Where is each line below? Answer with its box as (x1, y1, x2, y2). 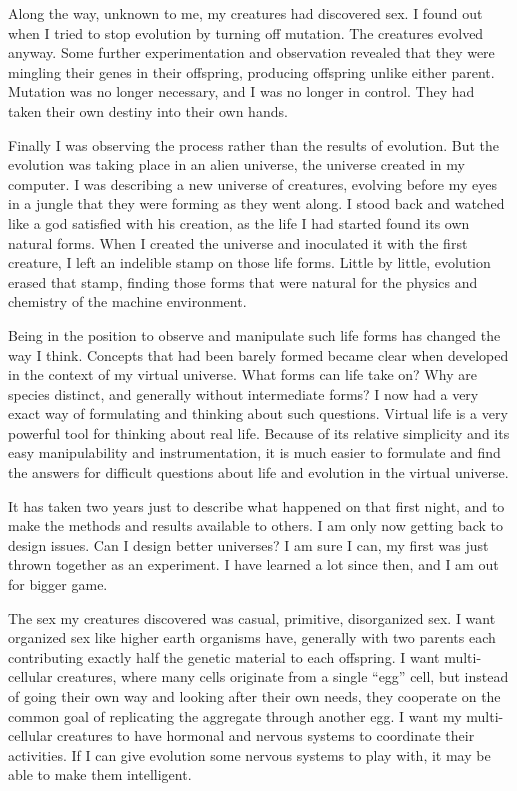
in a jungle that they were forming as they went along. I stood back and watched (8, 193, 505, 214)
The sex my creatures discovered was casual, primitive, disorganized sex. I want (8, 607, 496, 628)
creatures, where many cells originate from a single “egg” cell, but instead (57, 666, 509, 687)
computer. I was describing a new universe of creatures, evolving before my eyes (8, 173, 498, 194)
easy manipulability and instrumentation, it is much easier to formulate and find (8, 442, 501, 463)
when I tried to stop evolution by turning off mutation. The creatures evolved (8, 22, 484, 43)
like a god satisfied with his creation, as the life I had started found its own (8, 212, 470, 233)
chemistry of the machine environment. (8, 291, 247, 312)
